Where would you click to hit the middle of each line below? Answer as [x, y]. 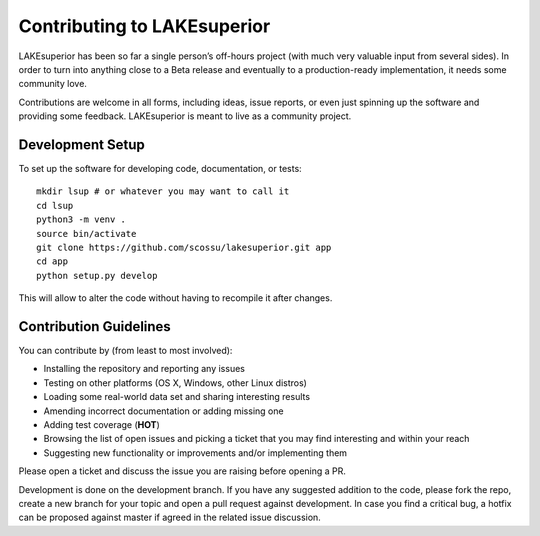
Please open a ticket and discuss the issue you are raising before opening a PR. [182, 471]
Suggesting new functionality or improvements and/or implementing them [195, 452]
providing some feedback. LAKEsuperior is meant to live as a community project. [185, 116]
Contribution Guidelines [95, 326]
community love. [52, 84]
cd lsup [55, 205]
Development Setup [81, 144]
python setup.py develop [97, 275]
